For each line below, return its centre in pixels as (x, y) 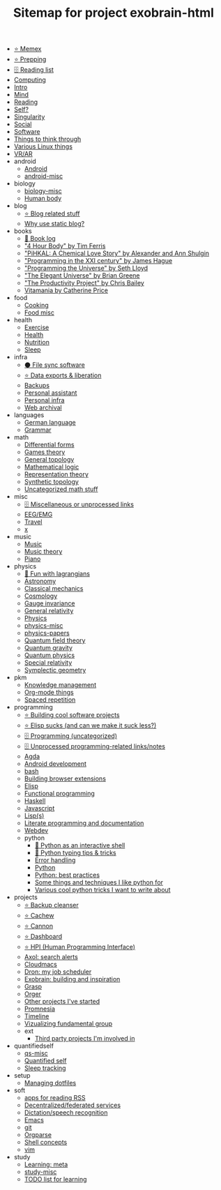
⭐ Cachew (39, 916)
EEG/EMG (38, 515)
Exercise (37, 327)
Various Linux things (43, 146)
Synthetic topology (51, 482)
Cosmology (41, 596)
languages (29, 415)
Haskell (35, 801)
